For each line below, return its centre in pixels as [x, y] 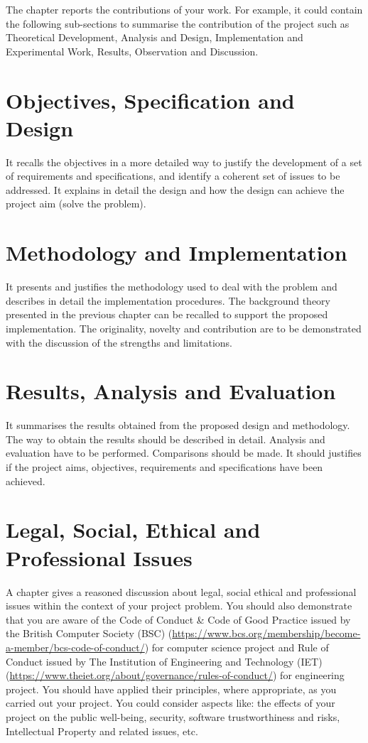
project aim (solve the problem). [76, 204]
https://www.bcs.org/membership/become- [266, 633]
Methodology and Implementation [177, 253]
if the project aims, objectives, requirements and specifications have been [164, 467]
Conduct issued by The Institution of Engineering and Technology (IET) [164, 661]
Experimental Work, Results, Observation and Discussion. [132, 51]
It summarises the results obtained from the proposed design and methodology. [178, 425]
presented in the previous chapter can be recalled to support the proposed [167, 314]
